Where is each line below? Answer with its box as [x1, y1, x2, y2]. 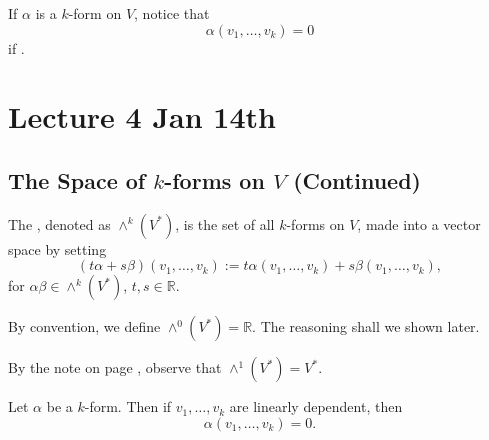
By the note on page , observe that [8, 357, 222, 378]
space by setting [8, 238, 107, 259]
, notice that [134, 3, 210, 23]
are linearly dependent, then [229, 396, 403, 417]
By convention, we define [8, 316, 161, 337]
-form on [68, 3, 122, 23]
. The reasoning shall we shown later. [252, 316, 480, 337]
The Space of [8, 164, 146, 195]
